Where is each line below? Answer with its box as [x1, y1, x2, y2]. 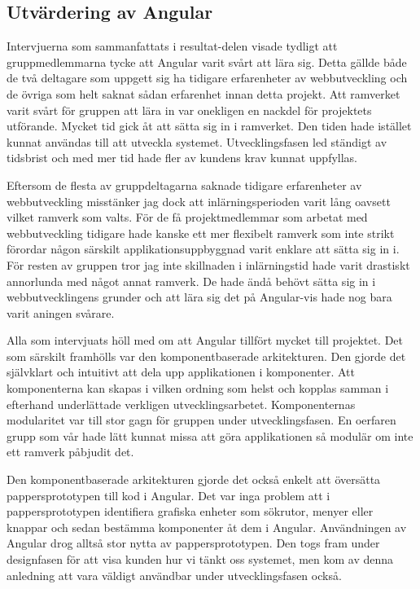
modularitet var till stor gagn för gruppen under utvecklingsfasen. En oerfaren [7, 411, 396, 429]
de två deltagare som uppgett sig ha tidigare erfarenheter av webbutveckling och [7, 69, 408, 86]
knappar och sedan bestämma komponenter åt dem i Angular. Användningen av [7, 518, 407, 535]
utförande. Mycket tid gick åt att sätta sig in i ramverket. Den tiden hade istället [7, 117, 412, 134]
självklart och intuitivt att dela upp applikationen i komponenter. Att [7, 363, 356, 380]
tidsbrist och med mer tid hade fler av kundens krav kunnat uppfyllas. [7, 149, 358, 166]
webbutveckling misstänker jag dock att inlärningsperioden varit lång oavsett [7, 192, 391, 209]
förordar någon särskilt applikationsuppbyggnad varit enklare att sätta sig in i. [7, 240, 400, 257]
